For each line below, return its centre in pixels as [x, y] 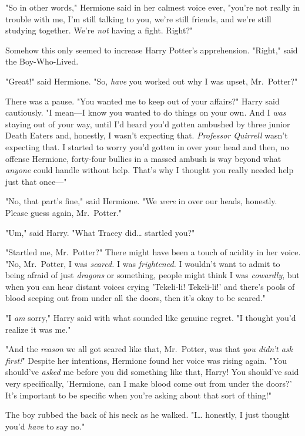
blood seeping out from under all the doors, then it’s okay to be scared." [135, 298]
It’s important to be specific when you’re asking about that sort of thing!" [138, 395]
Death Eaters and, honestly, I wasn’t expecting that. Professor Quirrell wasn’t [147, 135]
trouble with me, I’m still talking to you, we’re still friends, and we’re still [138, 18]
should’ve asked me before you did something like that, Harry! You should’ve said [152, 372]
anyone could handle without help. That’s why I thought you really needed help [150, 170]
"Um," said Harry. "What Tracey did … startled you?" [100, 232]
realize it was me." [38, 329]
